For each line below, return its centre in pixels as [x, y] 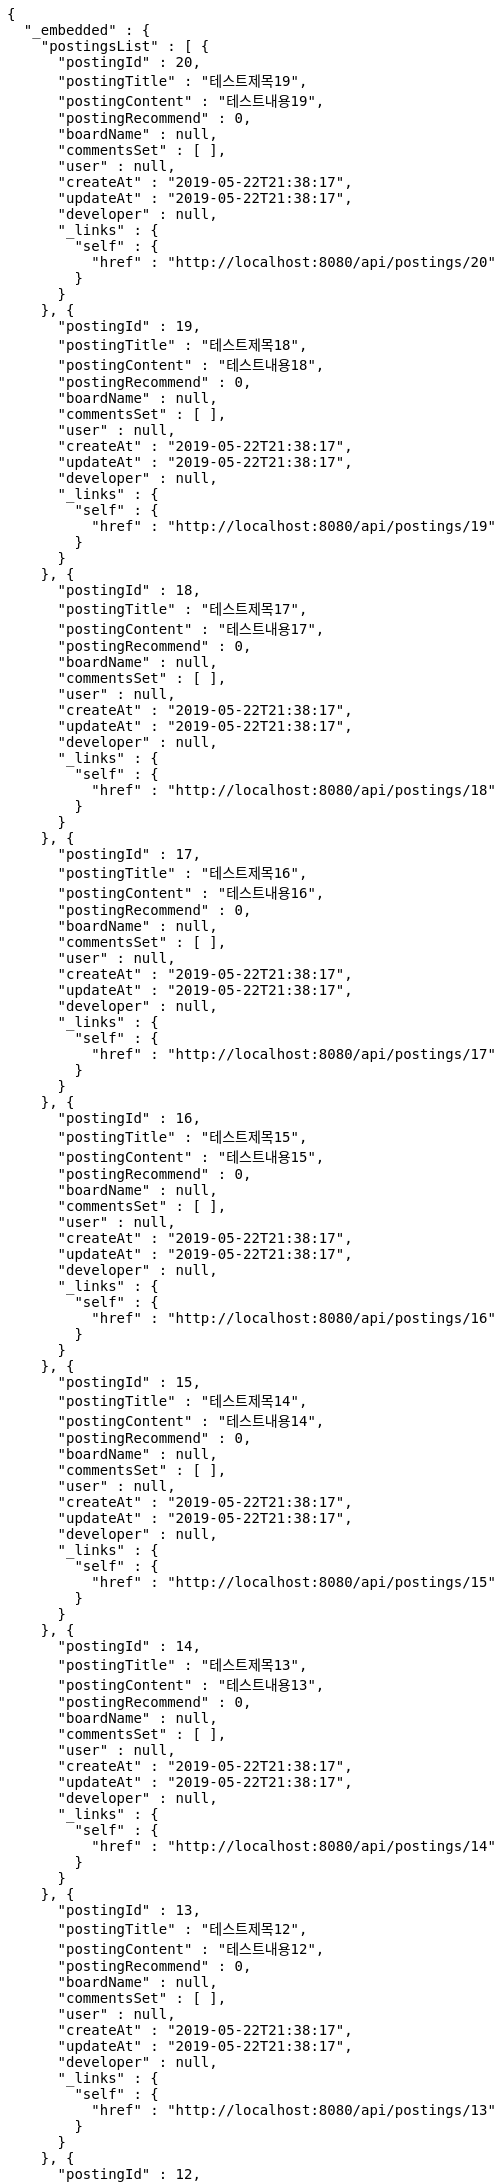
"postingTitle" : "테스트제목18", [182, 345]
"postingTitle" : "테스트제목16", [182, 873]
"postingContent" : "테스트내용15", [191, 1157]
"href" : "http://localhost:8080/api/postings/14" [293, 1846]
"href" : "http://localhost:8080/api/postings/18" [293, 790]
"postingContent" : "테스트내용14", [191, 1421]
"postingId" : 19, [129, 326]
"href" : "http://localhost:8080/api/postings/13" [293, 2110]
